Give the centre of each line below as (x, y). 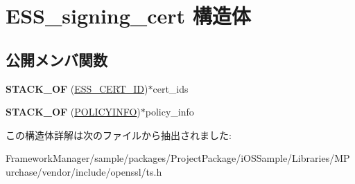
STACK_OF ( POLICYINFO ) (73, 112)
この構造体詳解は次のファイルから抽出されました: (119, 135)
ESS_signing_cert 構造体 (128, 16)
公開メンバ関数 (57, 59)
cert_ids (171, 88)
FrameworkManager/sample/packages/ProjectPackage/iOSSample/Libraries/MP (178, 158)
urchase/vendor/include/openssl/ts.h (84, 171)
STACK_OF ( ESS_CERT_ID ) (77, 88)
